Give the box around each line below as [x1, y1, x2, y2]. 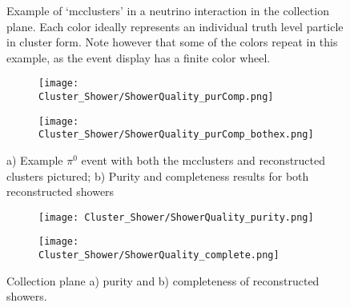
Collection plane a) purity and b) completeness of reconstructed [6, 272, 320, 289]
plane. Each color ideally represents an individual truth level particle [6, 18, 344, 34]
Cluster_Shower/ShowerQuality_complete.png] [38, 249, 280, 261]
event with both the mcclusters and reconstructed [81, 152, 326, 168]
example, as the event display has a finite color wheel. [6, 49, 271, 66]
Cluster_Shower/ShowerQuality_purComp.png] [38, 91, 274, 103]
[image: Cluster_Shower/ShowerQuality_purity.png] [38, 211, 314, 223]
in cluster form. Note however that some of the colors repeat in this [6, 34, 338, 50]
